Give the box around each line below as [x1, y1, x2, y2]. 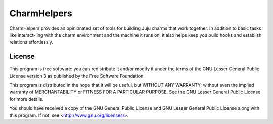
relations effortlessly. [9, 39, 53, 45]
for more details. [9, 96, 44, 102]
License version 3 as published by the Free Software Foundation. [9, 73, 145, 79]
